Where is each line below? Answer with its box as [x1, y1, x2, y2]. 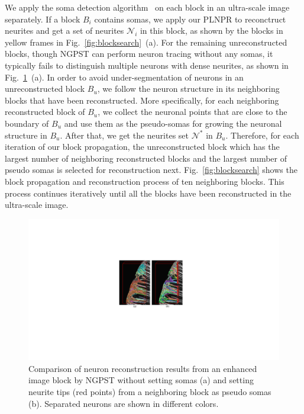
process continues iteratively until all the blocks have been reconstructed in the [5, 187, 292, 199]
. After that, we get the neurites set [60, 129, 189, 141]
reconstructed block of [5, 105, 85, 118]
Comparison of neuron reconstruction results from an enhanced [28, 362, 257, 374]
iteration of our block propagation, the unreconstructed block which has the [5, 140, 280, 153]
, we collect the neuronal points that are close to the [98, 105, 287, 118]
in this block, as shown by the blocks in [140, 24, 283, 37]
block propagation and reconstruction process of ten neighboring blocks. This [5, 175, 284, 187]
